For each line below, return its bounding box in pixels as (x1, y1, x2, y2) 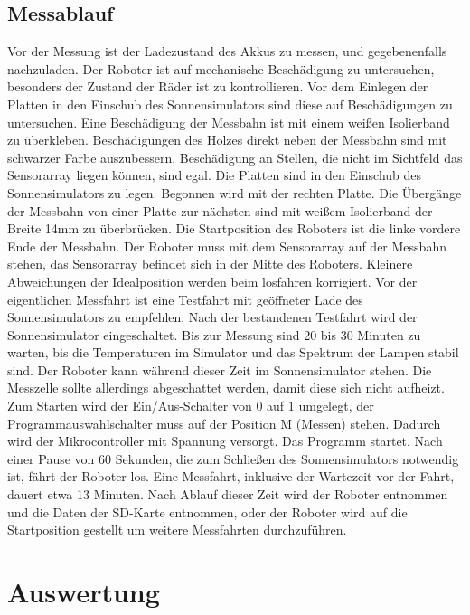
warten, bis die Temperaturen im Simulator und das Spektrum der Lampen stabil (7, 343, 459, 362)
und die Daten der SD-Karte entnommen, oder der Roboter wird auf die (7, 502, 408, 521)
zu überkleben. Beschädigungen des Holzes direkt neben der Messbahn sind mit (7, 130, 447, 149)
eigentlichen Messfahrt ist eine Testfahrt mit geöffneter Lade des (7, 289, 363, 308)
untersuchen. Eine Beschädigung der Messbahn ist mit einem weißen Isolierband (7, 112, 450, 131)
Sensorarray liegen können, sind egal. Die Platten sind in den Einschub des (7, 166, 422, 184)
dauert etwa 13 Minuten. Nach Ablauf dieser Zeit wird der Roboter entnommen (7, 485, 448, 504)
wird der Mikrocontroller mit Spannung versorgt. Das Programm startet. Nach (7, 431, 443, 450)
